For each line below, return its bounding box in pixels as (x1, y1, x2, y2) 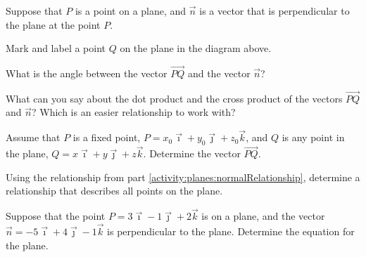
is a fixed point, (72, 130, 141, 145)
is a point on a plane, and (75, 4, 187, 18)
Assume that (6, 130, 61, 145)
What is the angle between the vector (6, 66, 168, 80)
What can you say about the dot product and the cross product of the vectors (6, 91, 343, 105)
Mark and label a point (6, 41, 106, 55)
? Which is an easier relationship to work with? (32, 105, 236, 119)
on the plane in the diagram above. (120, 41, 272, 55)
